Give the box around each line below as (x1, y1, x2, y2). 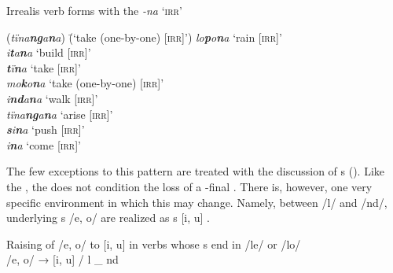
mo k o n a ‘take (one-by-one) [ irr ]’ (6, 75, 164, 91)
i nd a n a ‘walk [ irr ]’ (6, 90, 98, 106)
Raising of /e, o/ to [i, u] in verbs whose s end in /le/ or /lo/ (6, 235, 301, 252)
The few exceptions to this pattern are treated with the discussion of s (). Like (6, 163, 385, 179)
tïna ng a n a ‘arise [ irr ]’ (6, 105, 113, 122)
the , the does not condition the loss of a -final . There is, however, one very (6, 178, 373, 194)
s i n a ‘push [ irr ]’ (6, 121, 85, 138)
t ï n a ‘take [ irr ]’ (6, 59, 81, 76)
